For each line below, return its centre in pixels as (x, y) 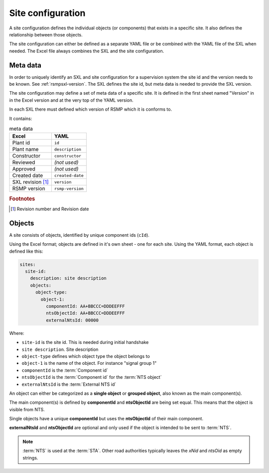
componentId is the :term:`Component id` (65, 370)
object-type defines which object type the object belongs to (86, 356)
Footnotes (22, 198)
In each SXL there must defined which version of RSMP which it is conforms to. (90, 109)
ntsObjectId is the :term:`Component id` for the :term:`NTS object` (92, 377)
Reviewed (24, 162)
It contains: (21, 118)
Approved (24, 169)
